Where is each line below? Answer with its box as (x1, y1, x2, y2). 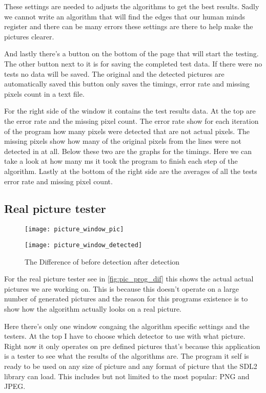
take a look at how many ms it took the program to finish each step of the (4, 156, 238, 166)
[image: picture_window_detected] (25, 241, 142, 249)
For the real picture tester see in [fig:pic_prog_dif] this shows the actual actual (4, 273, 254, 284)
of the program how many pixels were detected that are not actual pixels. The (4, 125, 250, 136)
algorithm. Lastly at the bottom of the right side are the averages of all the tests (4, 165, 257, 176)
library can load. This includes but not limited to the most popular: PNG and (4, 370, 250, 381)
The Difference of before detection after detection (25, 256, 180, 267)
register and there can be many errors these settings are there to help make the (4, 21, 253, 32)
